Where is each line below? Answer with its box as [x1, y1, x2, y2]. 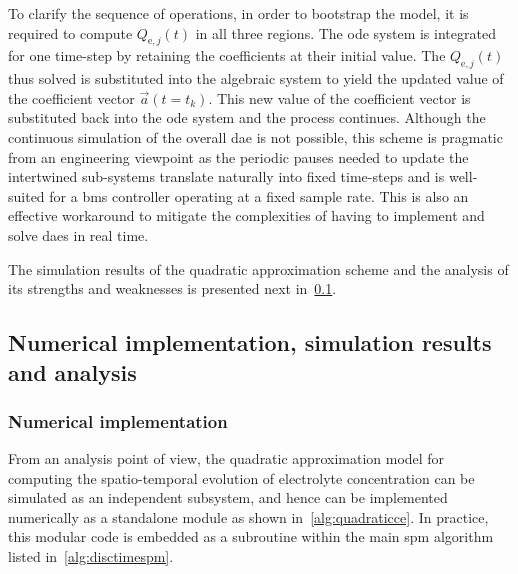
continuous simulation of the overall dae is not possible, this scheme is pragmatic [8, 126, 503, 147]
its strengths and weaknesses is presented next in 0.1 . [8, 278, 337, 299]
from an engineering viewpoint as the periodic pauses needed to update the [8, 146, 469, 167]
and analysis [8, 356, 137, 387]
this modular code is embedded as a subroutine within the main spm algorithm [8, 526, 494, 547]
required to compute [8, 22, 133, 43]
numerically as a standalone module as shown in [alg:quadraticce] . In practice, [8, 506, 489, 527]
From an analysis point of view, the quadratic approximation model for [8, 448, 445, 469]
